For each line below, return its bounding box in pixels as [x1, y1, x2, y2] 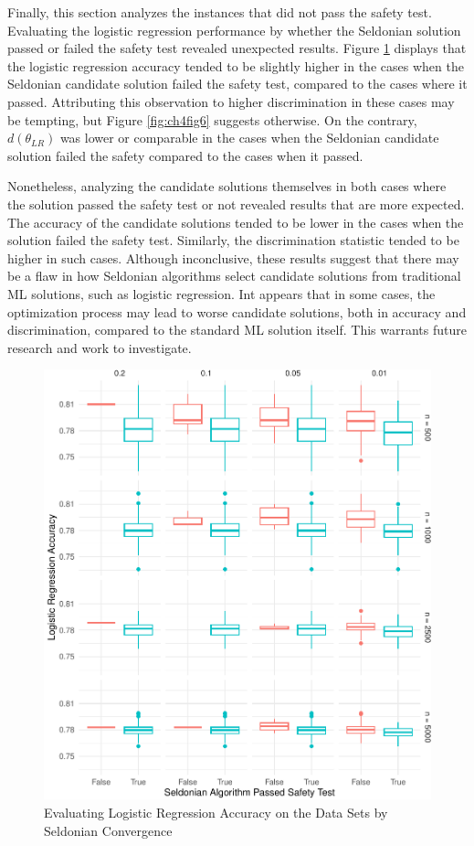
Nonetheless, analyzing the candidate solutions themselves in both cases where [7, 177, 447, 196]
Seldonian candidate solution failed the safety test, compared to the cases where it [7, 74, 468, 93]
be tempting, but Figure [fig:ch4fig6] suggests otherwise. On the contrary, [7, 110, 417, 129]
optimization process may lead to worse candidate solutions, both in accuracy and [7, 302, 467, 321]
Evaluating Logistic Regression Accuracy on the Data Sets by [44, 802, 388, 821]
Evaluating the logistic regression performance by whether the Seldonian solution [7, 20, 461, 39]
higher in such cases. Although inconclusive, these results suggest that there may [7, 248, 459, 267]
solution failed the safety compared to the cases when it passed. [7, 145, 363, 165]
